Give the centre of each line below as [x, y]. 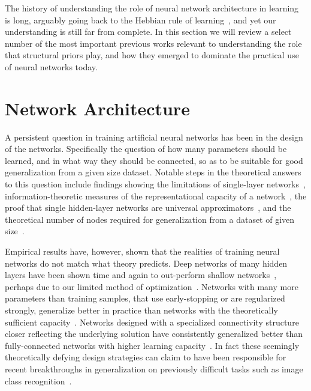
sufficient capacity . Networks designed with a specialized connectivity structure [152, 322]
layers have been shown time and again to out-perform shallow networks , [141, 275]
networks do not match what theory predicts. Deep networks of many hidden [146, 263]
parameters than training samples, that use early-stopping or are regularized [145, 298]
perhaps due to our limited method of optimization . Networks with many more [152, 286]
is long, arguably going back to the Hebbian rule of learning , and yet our [141, 20]
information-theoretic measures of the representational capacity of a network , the [156, 195]
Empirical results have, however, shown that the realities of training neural [142, 251]
